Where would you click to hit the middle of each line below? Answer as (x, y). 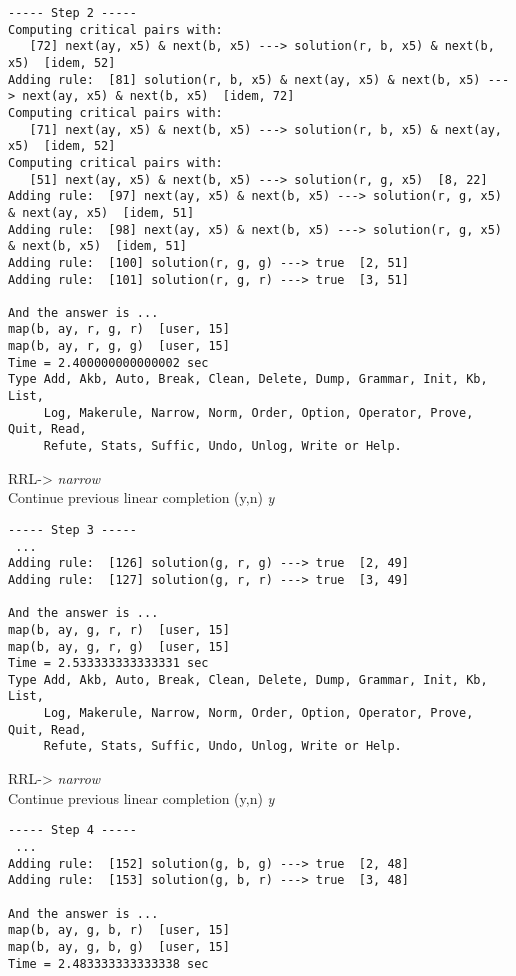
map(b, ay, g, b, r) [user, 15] (119, 930)
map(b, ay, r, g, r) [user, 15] (119, 329)
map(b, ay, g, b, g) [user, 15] (119, 946)
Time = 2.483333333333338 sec (108, 963)
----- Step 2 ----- (72, 13)
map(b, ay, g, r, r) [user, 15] (119, 629)
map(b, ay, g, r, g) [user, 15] (119, 646)
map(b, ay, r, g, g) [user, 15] (119, 346)
